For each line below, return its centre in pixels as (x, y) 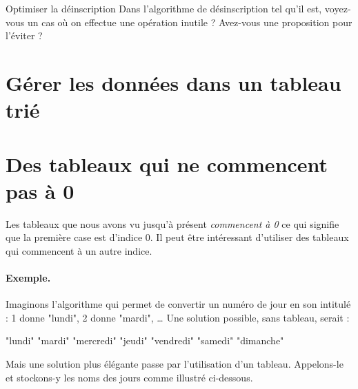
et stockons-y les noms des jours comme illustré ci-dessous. (129, 377)
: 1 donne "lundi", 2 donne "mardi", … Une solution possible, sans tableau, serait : (178, 317)
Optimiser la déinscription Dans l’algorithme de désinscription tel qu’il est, (164, 8)
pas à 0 (40, 190)
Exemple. (28, 278)
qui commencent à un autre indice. (79, 250)
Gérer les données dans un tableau (173, 82)
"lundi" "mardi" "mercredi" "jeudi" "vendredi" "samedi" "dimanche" (145, 340)
